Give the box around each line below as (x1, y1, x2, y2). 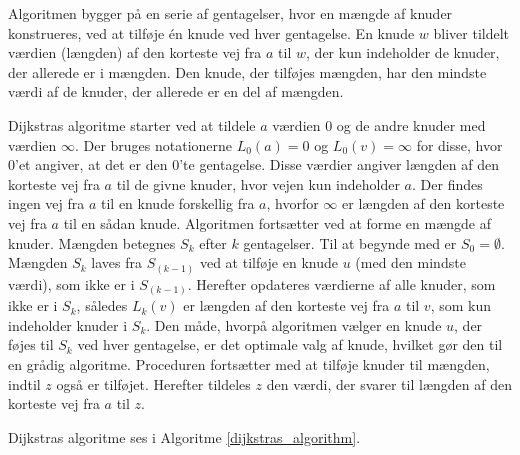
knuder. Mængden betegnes (8, 232, 176, 253)
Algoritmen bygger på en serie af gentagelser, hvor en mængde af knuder (8, 3, 453, 23)
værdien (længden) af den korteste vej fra (8, 42, 262, 63)
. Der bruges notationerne (74, 134, 233, 155)
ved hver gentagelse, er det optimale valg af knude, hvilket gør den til (77, 334, 503, 355)
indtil (8, 373, 41, 394)
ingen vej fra (8, 193, 85, 214)
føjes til (8, 334, 54, 355)
